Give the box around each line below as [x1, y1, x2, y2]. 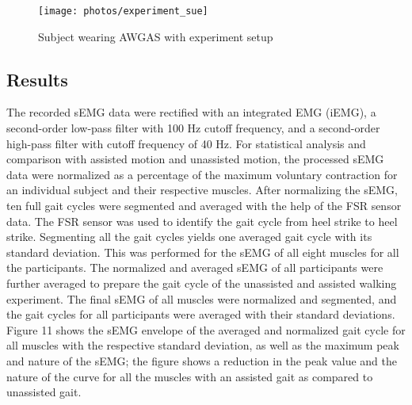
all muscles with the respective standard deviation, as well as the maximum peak [6, 337, 399, 353]
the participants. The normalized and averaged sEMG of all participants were [6, 259, 383, 276]
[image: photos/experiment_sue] [38, 6, 208, 17]
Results [6, 67, 68, 91]
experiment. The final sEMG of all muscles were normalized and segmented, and [6, 290, 397, 307]
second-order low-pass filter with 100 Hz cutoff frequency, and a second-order [6, 120, 380, 136]
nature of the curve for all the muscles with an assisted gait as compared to [6, 368, 373, 384]
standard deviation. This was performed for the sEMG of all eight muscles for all [6, 243, 399, 260]
